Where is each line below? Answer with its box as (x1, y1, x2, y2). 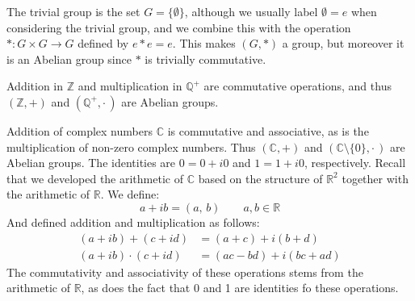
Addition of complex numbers (6, 122, 153, 139)
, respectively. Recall (304, 154, 406, 171)
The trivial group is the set (6, 3, 140, 19)
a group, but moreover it (282, 35, 405, 52)
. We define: (100, 186, 160, 203)
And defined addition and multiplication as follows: (6, 213, 260, 230)
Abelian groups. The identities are (6, 154, 176, 171)
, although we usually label (184, 3, 318, 19)
